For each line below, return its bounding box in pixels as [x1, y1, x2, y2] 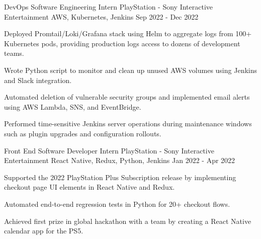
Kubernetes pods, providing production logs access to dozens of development [4, 38, 240, 48]
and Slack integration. [4, 74, 72, 85]
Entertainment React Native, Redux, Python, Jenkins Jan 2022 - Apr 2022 [4, 155, 235, 166]
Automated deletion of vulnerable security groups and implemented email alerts [4, 92, 250, 102]
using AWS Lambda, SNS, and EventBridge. [4, 101, 141, 112]
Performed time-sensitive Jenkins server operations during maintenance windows [4, 118, 252, 129]
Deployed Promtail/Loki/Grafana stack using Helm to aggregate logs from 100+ [4, 28, 252, 39]
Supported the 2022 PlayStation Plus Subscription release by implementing [4, 172, 236, 182]
